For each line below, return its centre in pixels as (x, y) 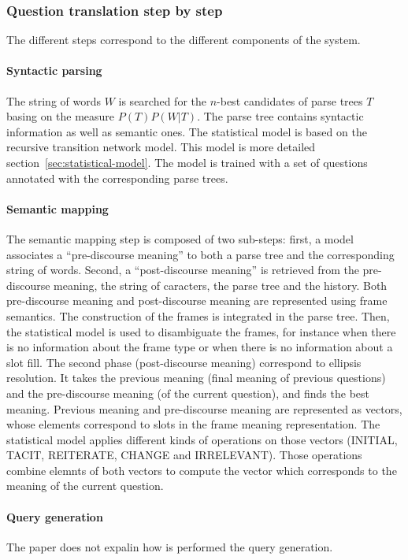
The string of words (54, 100)
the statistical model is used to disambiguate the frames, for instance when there (201, 331)
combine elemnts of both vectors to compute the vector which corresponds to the (202, 470)
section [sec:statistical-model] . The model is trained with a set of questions (187, 162)
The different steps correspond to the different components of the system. (184, 40)
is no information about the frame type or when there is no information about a (200, 347)
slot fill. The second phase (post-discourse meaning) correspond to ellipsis (184, 362)
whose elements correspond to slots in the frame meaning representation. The (193, 424)
